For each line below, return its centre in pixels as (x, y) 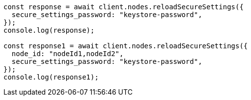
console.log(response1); (51, 77)
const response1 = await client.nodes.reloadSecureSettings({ (126, 46)
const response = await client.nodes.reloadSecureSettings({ (124, 7)
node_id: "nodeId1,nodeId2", (68, 54)
